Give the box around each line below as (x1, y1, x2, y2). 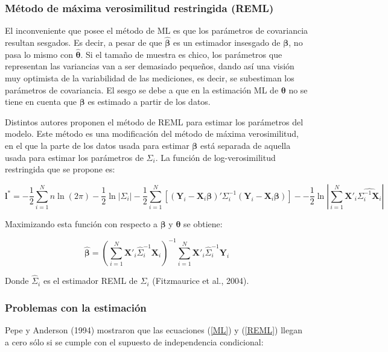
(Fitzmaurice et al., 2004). (152, 274, 249, 287)
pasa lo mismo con (5, 48, 73, 60)
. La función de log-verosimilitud (155, 151, 276, 163)
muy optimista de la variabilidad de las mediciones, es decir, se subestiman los (5, 72, 294, 84)
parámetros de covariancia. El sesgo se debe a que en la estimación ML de (5, 83, 279, 96)
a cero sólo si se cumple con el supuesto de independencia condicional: (5, 335, 264, 348)
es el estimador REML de (43, 274, 138, 287)
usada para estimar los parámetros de (5, 151, 144, 163)
